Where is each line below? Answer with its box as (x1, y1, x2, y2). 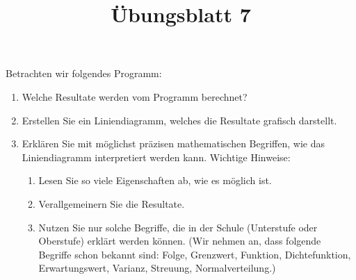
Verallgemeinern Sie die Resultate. (38, 196, 185, 211)
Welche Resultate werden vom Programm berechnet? (22, 89, 248, 104)
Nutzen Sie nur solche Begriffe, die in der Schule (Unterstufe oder (38, 220, 318, 234)
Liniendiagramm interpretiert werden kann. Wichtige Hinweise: (22, 149, 291, 164)
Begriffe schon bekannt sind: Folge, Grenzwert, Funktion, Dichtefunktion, (38, 247, 351, 261)
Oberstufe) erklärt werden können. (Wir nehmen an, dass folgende (38, 233, 321, 248)
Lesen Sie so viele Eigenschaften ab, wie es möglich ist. (38, 173, 272, 188)
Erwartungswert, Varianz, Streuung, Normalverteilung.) (38, 261, 276, 275)
